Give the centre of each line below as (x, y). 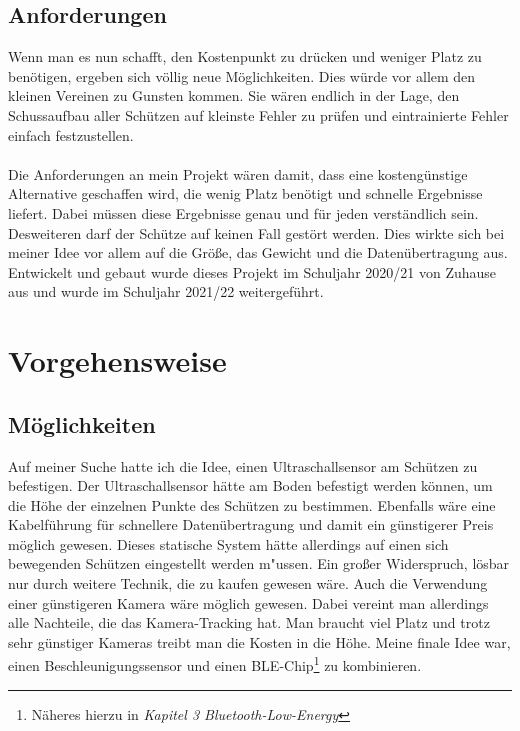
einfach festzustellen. (71, 134)
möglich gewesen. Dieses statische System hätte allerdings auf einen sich (228, 543)
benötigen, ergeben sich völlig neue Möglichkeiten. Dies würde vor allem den (242, 75)
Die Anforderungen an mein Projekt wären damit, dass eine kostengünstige (238, 173)
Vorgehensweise (117, 360)
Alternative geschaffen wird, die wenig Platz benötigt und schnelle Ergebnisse (245, 193)
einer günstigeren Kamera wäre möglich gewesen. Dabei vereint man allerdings (248, 602)
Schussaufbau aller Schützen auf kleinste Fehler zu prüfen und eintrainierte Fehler (258, 114)
